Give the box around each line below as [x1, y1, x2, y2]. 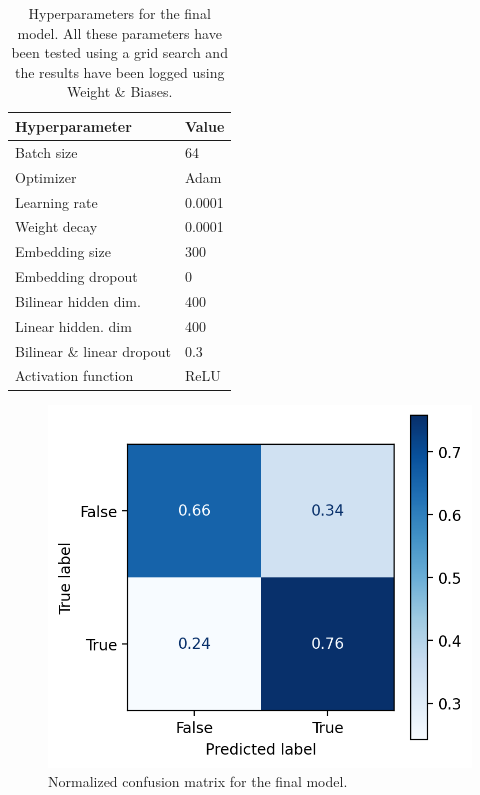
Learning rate [15, 191, 98, 212]
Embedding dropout [15, 266, 138, 287]
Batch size [15, 141, 78, 162]
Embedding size [15, 241, 111, 262]
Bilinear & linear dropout [15, 340, 171, 361]
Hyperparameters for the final [28, 3, 211, 23]
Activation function [15, 365, 134, 386]
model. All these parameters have [17, 22, 222, 43]
